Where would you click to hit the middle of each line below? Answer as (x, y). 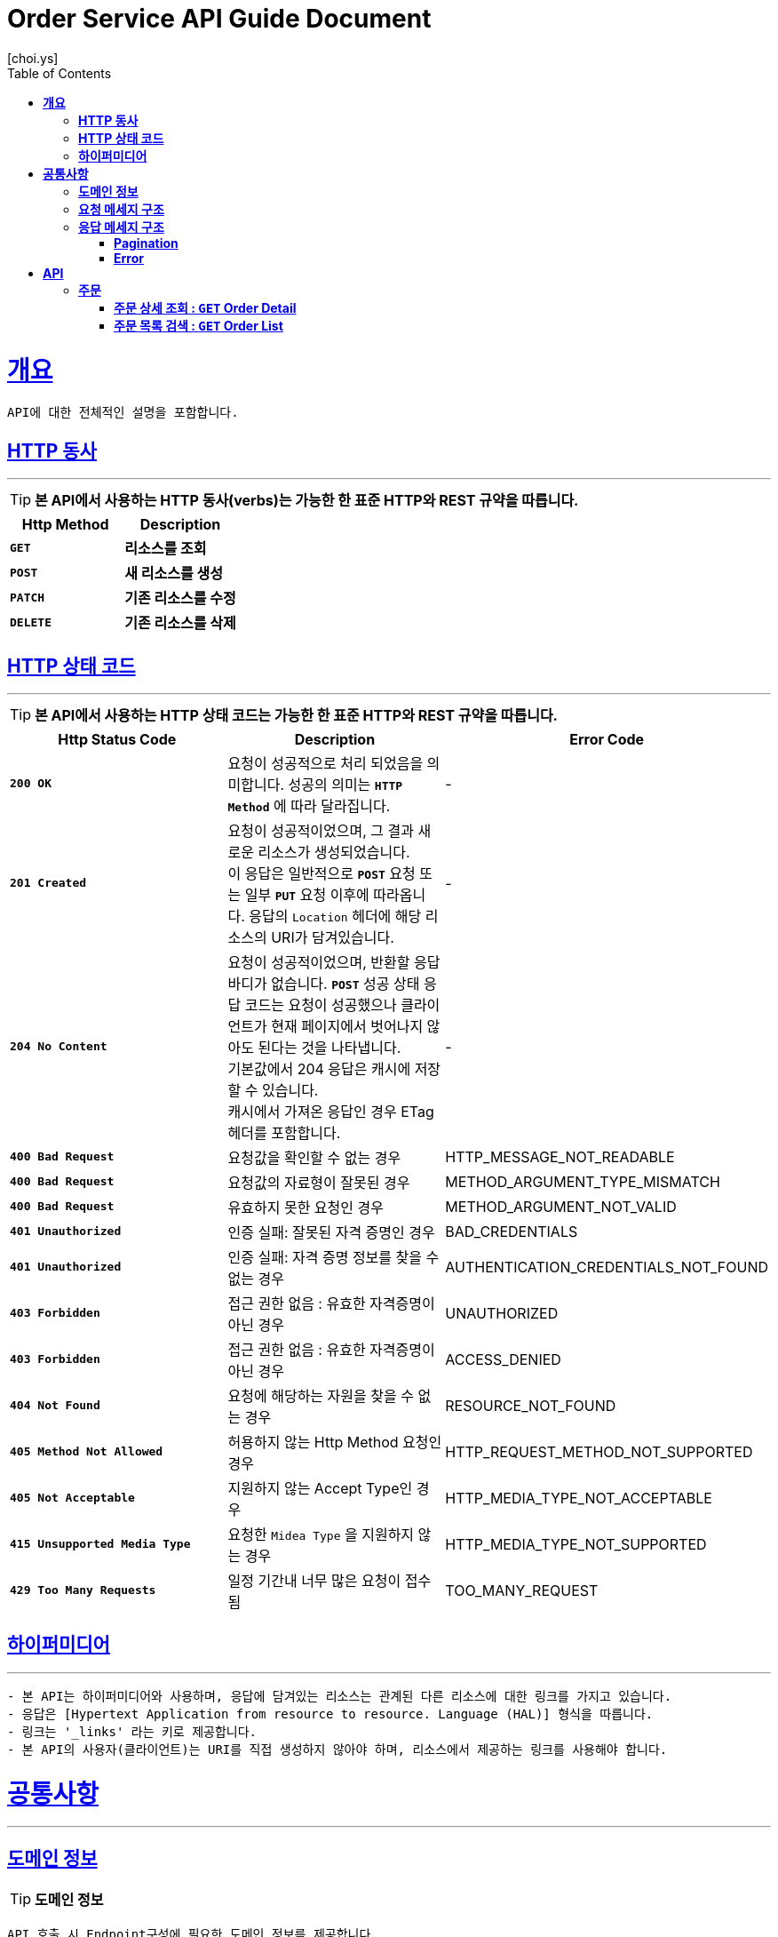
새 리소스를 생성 (174, 574)
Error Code (607, 739)
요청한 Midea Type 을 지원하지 (321, 1534)
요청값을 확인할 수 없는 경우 (314, 1157)
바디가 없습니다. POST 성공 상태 (324, 983)
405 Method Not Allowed (87, 1452)
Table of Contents (60, 73)
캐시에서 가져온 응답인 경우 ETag (331, 1111)
